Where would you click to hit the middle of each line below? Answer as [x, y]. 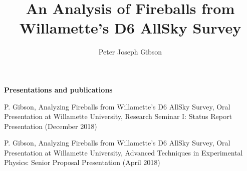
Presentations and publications [58, 89]
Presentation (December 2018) [51, 126]
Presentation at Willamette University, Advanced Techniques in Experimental [124, 152]
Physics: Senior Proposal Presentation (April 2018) [82, 162]
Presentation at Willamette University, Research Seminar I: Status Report [118, 116]
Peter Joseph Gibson [130, 52]
